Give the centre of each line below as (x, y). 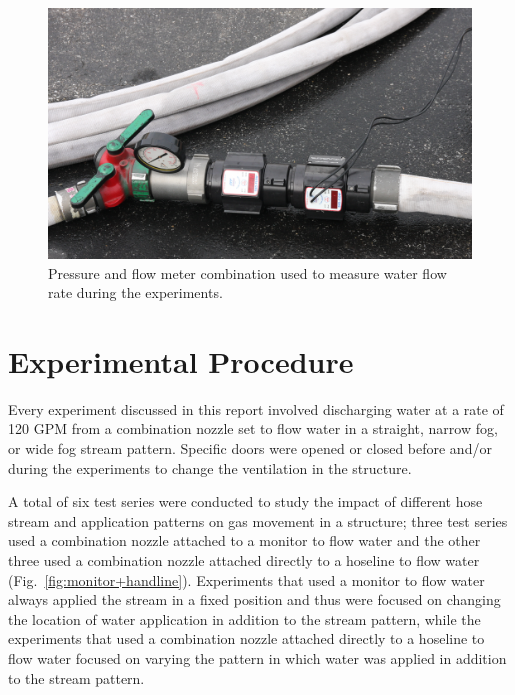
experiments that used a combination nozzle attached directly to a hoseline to (246, 638)
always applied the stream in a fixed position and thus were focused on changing (254, 599)
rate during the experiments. (135, 292)
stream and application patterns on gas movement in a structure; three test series (258, 520)
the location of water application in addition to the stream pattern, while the (244, 618)
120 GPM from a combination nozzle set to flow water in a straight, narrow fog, (253, 428)
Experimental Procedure (181, 360)
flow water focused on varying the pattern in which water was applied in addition (257, 657)
